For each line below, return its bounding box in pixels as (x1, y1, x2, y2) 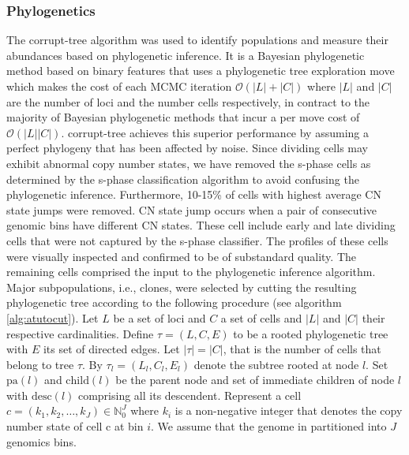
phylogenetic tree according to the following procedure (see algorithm (6, 294, 342, 311)
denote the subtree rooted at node (193, 356, 359, 372)
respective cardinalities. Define (6, 325, 154, 341)
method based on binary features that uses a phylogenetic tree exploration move (6, 62, 395, 79)
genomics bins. (6, 433, 77, 449)
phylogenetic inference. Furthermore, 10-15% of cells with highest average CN (6, 186, 381, 203)
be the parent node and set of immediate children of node (115, 371, 395, 388)
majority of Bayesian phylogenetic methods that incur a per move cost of (6, 109, 360, 125)
